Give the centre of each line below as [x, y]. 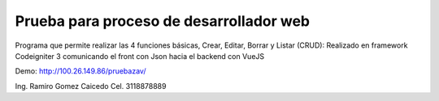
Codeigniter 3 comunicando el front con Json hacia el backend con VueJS [140, 56]
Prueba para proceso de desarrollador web [163, 21]
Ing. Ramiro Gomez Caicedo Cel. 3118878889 [91, 86]
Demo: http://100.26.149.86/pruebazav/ [80, 71]
